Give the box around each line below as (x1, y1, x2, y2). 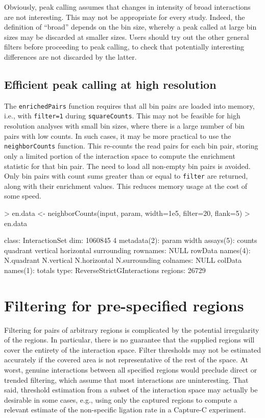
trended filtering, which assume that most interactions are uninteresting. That (4, 374, 249, 385)
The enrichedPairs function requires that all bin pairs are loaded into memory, (4, 100, 255, 111)
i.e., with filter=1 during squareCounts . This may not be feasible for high (4, 110, 240, 121)
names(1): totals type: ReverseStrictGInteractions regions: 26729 (4, 264, 206, 275)
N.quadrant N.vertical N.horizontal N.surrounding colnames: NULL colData (4, 255, 242, 265)
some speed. (4, 190, 41, 201)
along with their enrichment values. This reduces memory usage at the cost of (4, 180, 248, 191)
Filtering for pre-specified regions (4, 294, 244, 315)
